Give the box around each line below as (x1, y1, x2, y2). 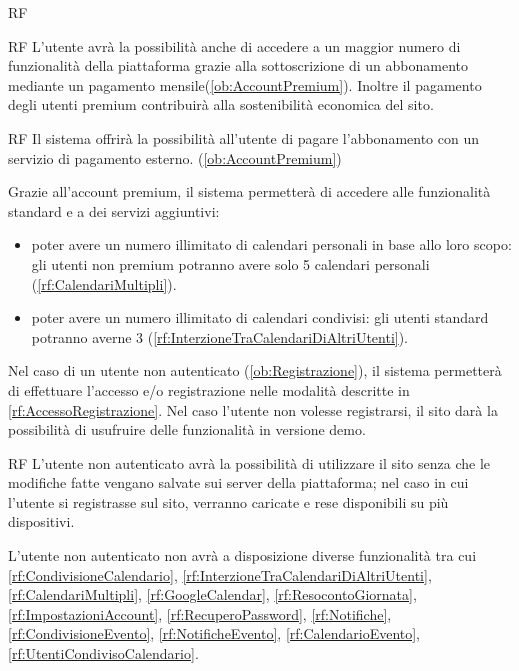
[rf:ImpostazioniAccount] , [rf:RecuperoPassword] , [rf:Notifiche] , (8, 603, 392, 624)
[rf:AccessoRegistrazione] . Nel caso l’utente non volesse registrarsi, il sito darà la (8, 399, 498, 420)
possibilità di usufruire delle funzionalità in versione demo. (8, 419, 366, 440)
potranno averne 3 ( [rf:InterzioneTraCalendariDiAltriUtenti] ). (31, 326, 409, 347)
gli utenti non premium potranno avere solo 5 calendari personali (31, 253, 430, 274)
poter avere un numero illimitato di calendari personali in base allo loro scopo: (31, 234, 512, 255)
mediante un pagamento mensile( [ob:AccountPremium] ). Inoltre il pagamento (8, 74, 482, 95)
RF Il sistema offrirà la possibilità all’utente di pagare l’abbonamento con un (8, 127, 480, 148)
